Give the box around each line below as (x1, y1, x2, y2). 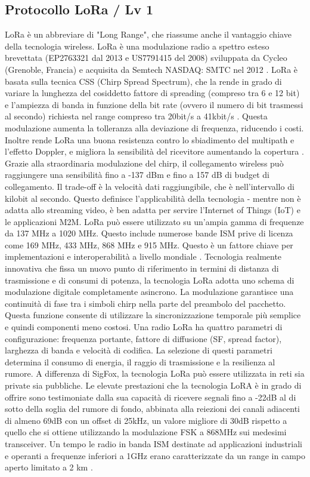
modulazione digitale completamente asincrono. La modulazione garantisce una (5, 285, 294, 298)
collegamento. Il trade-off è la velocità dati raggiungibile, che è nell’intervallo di (5, 180, 294, 192)
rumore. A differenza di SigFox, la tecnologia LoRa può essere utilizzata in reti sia (5, 367, 305, 380)
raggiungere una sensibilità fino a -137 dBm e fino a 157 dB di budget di (5, 168, 269, 181)
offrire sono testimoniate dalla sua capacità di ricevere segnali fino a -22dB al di (5, 390, 296, 403)
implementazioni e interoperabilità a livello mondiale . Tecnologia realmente (5, 250, 282, 263)
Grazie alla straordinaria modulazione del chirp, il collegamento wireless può (5, 156, 284, 169)
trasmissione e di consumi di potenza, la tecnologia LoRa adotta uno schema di (5, 273, 294, 286)
